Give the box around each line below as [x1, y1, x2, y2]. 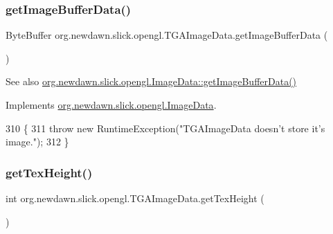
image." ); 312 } [6, 134, 69, 149]
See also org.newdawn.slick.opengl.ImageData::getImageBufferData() [6, 74, 297, 89]
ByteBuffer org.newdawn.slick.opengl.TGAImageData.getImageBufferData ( [6, 28, 328, 42]
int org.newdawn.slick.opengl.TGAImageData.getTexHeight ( [6, 191, 264, 205]
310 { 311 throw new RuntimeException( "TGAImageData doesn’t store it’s [6, 120, 325, 135]
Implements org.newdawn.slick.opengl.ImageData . [6, 98, 217, 111]
